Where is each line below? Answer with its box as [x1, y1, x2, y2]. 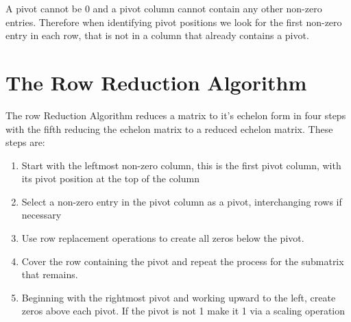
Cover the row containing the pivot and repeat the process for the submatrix [21, 253, 344, 268]
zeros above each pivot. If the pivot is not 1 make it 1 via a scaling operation [21, 304, 346, 318]
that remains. [21, 267, 78, 282]
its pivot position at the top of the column [21, 171, 199, 186]
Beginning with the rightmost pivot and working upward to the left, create [21, 290, 336, 304]
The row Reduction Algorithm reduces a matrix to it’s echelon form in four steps [5, 108, 346, 122]
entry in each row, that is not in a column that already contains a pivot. [5, 28, 309, 42]
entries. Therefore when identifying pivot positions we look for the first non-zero [5, 14, 342, 29]
